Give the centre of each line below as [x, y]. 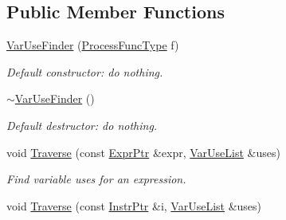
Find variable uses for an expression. [96, 179]
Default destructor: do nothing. [82, 125]
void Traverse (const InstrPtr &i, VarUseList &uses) [134, 205]
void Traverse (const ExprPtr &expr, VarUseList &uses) [143, 152]
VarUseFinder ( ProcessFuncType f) [93, 45]
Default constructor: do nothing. [85, 71]
